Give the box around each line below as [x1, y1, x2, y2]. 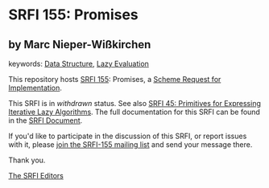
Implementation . [8, 83, 63, 92]
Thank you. [8, 155, 46, 165]
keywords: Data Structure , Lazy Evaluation [8, 59, 149, 68]
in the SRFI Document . [8, 116, 83, 125]
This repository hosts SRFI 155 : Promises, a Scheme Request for [8, 75, 221, 84]
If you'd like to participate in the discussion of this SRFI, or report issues [8, 131, 247, 141]
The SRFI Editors [8, 171, 64, 180]
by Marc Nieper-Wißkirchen [8, 38, 151, 51]
